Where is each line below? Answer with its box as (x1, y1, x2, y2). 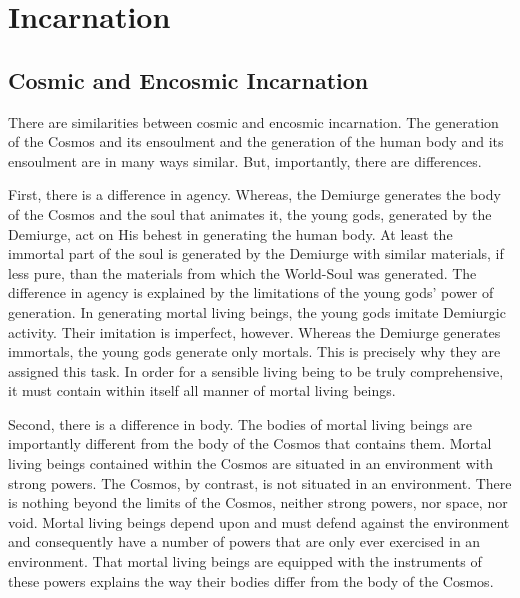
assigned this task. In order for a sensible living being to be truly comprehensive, (8, 360, 504, 381)
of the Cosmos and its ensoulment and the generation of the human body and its (8, 131, 504, 152)
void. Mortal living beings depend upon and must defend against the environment (8, 511, 510, 532)
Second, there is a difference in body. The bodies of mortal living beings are (8, 413, 472, 434)
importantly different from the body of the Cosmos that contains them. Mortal (8, 433, 492, 454)
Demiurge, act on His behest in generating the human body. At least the (8, 223, 453, 244)
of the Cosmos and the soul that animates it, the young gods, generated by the (8, 203, 492, 224)
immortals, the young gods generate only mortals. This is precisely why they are (8, 341, 501, 362)
